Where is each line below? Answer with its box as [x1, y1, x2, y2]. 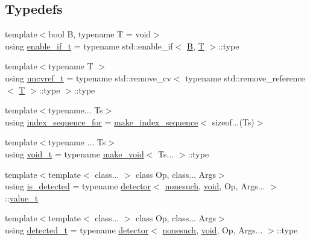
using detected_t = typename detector [5, 223, 149, 236]
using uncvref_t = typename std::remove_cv [5, 71, 171, 84]
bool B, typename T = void [48, 28, 151, 40]
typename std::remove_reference [185, 71, 305, 84]
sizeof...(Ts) [212, 115, 255, 128]
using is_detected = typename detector [5, 180, 151, 192]
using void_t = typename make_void [5, 147, 144, 160]
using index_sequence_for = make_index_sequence [5, 115, 198, 128]
